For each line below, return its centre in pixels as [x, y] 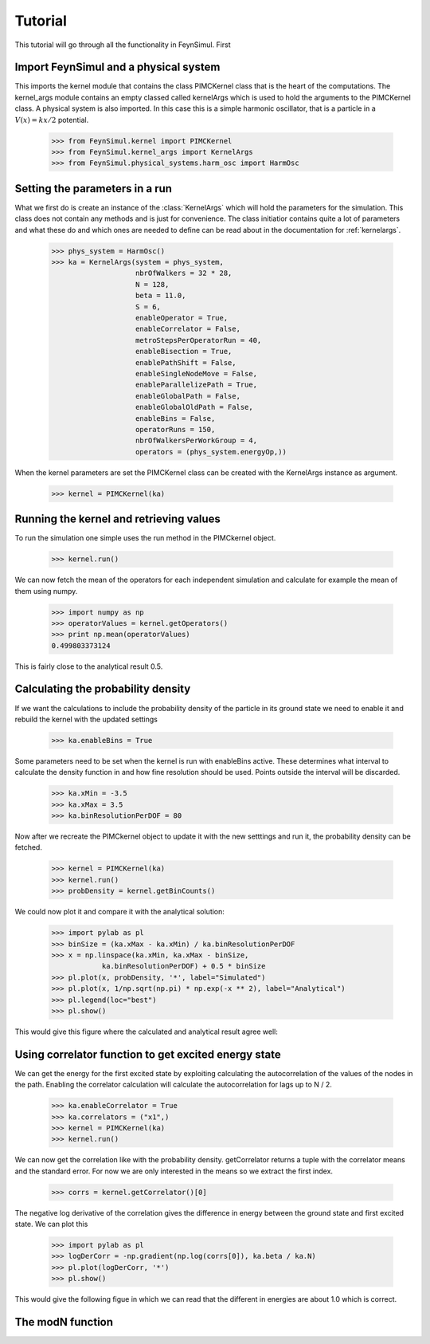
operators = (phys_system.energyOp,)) [211, 452]
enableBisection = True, [184, 352]
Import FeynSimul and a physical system [117, 67]
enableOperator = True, [182, 318]
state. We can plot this [51, 1224]
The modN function [64, 1322]
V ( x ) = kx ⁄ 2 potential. [52, 120]
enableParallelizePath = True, [197, 385]
